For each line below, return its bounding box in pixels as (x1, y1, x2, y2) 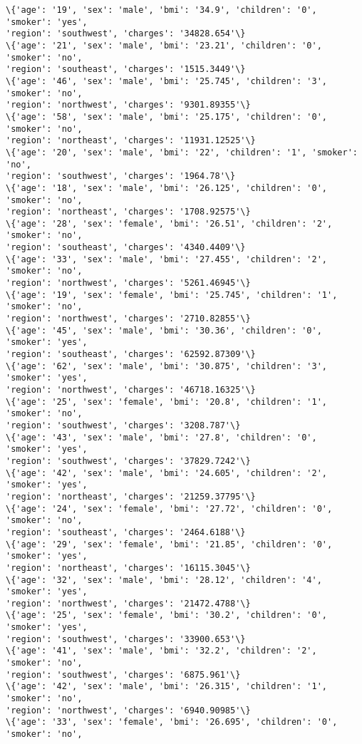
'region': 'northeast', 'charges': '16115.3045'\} (6, 562, 251, 573)
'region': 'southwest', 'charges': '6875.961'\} (6, 669, 241, 680)
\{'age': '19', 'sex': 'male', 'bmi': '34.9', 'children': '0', (6, 5, 317, 15)
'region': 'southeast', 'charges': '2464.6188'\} (6, 527, 246, 537)
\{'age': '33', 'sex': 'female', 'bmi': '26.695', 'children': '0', (6, 717, 338, 728)
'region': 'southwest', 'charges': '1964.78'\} (6, 171, 236, 182)
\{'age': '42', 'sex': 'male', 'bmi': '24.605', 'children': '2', (6, 467, 328, 478)
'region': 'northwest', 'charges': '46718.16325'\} (6, 385, 256, 395)
